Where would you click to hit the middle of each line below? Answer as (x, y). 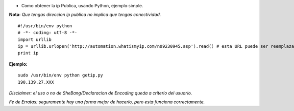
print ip (28, 53)
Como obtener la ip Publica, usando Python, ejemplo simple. (82, 6)
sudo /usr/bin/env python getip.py (61, 75)
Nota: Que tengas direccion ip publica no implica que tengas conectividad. (85, 15)
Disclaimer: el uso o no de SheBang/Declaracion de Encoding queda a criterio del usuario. (100, 93)
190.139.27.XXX (36, 82)
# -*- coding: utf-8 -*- (48, 33)
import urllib (35, 39)
